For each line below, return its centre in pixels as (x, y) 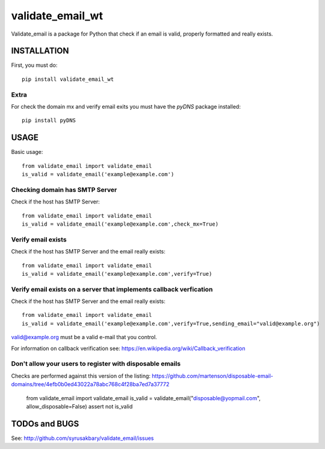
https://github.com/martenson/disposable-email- (212, 376)
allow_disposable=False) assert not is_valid (79, 406)
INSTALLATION (40, 51)
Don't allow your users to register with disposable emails (96, 364)
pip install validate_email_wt (68, 79)
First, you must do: (34, 65)
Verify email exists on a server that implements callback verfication (112, 289)
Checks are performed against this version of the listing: (81, 376)
